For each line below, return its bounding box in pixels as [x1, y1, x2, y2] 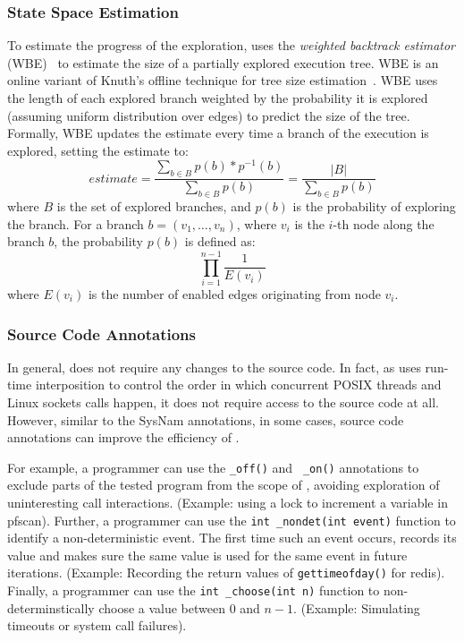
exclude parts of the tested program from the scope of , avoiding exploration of [7, 475, 440, 494]
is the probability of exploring [292, 197, 456, 216]
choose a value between [98, 598, 225, 617]
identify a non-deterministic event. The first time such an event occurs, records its [7, 528, 457, 547]
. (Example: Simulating [293, 598, 420, 617]
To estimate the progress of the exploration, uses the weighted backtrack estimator [7, 36, 455, 55]
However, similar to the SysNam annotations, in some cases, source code [7, 410, 404, 429]
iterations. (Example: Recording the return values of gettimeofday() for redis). [7, 563, 445, 582]
